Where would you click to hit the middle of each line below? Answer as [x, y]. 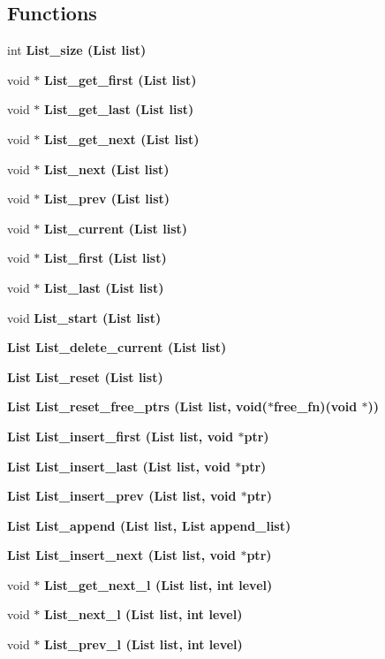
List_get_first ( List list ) [121, 79]
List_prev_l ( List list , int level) [143, 644]
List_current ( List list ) [116, 228]
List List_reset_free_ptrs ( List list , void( [137, 406]
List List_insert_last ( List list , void [119, 466]
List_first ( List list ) [106, 258]
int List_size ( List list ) [77, 50]
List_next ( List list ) [107, 169]
